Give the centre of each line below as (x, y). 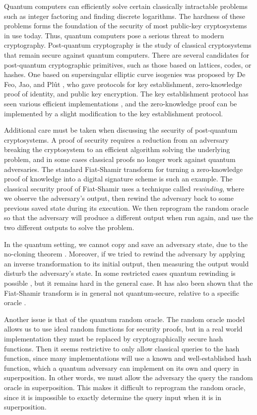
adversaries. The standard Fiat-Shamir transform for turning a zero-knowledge (124, 169)
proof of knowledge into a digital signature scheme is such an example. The (118, 179)
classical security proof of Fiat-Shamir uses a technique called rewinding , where (124, 188)
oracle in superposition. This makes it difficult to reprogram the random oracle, (125, 387)
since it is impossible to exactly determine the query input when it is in (113, 397)
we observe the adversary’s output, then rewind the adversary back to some (119, 198)
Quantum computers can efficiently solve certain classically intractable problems (126, 6)
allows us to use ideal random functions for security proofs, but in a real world (123, 329)
